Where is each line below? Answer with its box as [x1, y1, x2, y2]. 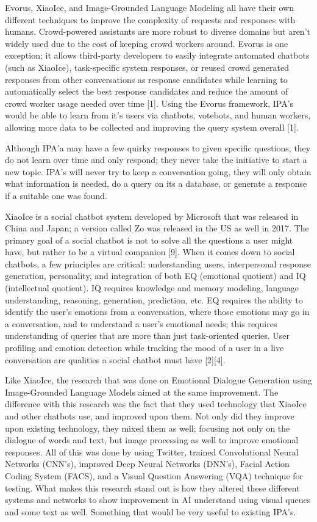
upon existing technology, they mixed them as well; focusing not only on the [5, 421, 290, 434]
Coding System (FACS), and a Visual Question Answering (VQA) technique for [5, 469, 304, 482]
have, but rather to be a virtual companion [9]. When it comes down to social [5, 245, 295, 258]
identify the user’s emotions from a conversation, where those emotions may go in [5, 305, 310, 318]
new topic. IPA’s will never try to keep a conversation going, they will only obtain [5, 165, 312, 178]
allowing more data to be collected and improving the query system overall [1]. [5, 120, 299, 133]
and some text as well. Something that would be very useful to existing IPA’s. [5, 505, 296, 518]
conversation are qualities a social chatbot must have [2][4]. [5, 353, 226, 366]
